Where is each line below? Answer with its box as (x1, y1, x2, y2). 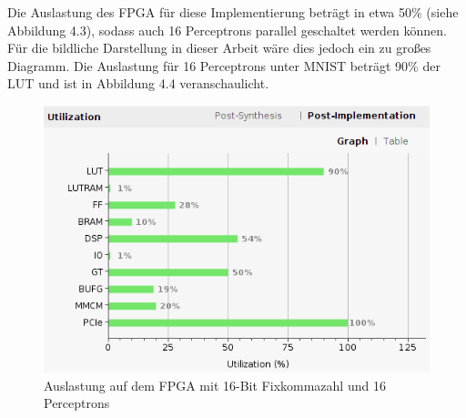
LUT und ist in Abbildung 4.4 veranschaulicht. (7, 74, 269, 93)
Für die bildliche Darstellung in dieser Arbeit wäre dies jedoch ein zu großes (7, 38, 431, 57)
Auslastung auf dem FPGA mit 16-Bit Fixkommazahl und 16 (44, 375, 386, 394)
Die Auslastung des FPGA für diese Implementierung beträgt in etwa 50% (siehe (7, 3, 459, 21)
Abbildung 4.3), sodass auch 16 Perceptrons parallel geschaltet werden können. (7, 20, 447, 39)
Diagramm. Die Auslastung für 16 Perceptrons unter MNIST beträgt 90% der (7, 56, 441, 75)
